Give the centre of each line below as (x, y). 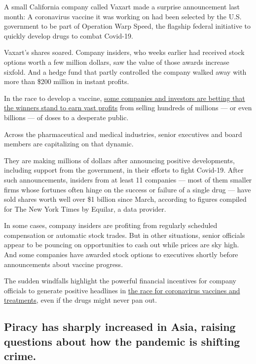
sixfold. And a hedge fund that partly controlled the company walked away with (125, 71)
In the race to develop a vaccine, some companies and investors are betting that (125, 98)
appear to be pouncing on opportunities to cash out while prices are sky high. (122, 245)
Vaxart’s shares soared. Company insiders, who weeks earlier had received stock (124, 52)
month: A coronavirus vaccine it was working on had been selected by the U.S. (123, 16)
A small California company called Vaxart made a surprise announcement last (122, 6)
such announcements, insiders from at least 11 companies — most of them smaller (128, 179)
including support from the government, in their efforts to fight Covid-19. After (124, 170)
